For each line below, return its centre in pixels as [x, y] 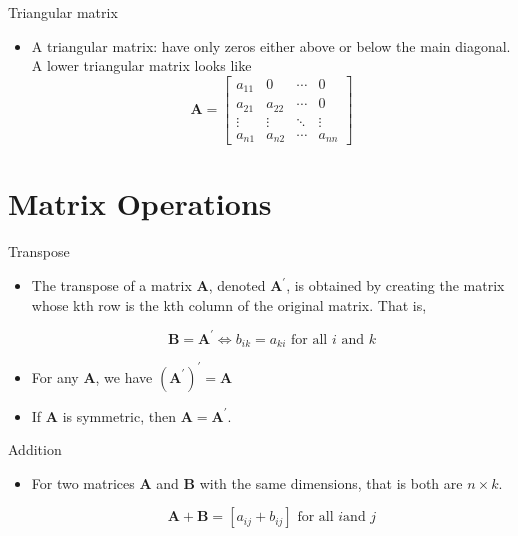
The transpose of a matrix [111, 285]
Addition [35, 449]
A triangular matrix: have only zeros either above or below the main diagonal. [271, 45]
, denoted [237, 285]
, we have [124, 376]
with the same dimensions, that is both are [331, 482]
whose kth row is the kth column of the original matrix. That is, [229, 304]
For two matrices [83, 482]
